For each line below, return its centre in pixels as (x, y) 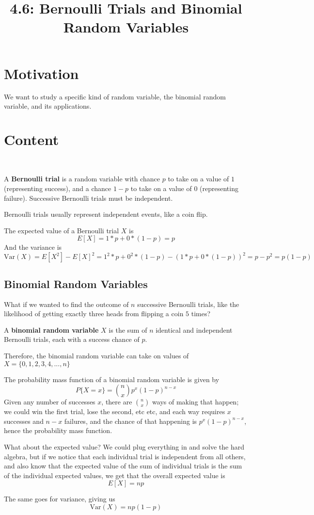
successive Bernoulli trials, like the (188, 304)
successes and (24, 421)
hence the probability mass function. (58, 430)
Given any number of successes (50, 402)
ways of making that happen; (196, 402)
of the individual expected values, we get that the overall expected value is (115, 475)
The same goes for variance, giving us (60, 499)
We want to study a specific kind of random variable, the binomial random (115, 96)
